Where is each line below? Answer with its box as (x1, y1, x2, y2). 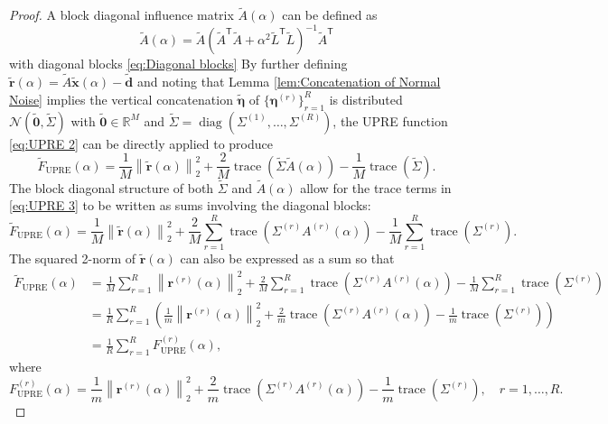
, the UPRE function (332, 111, 448, 130)
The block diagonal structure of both (9, 178, 214, 197)
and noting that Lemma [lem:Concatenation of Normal (136, 72, 441, 91)
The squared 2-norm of (9, 249, 136, 268)
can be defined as (282, 5, 378, 24)
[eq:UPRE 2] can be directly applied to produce (9, 134, 273, 152)
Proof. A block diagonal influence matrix (9, 5, 234, 24)
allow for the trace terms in (300, 178, 452, 197)
